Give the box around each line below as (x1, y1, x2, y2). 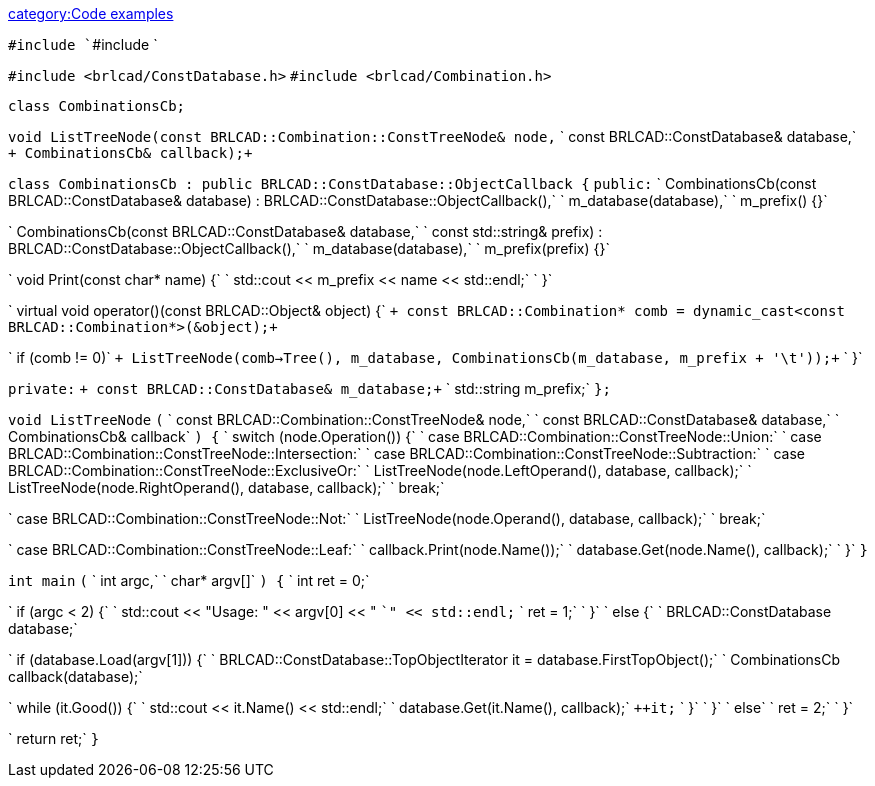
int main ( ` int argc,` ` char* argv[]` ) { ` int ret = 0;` (8, 572, 370, 589)
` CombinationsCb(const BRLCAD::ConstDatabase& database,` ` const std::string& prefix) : (8, 223, 603, 240)
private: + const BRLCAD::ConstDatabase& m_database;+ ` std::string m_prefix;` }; (8, 380, 611, 397)
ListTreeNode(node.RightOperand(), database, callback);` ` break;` (8, 479, 445, 496)
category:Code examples (8, 5, 174, 22)
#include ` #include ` (8, 36, 158, 53)
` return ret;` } (8, 730, 100, 747)
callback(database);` (8, 668, 143, 685)
